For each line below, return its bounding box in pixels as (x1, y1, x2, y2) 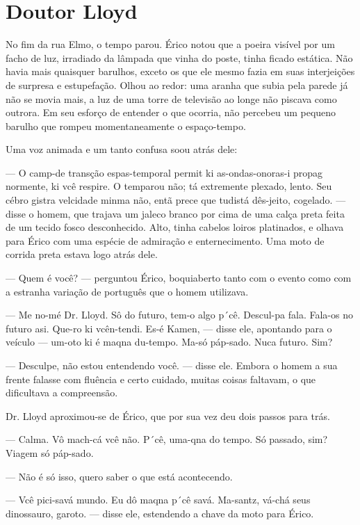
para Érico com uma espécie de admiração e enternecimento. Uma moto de (6, 233, 325, 248)
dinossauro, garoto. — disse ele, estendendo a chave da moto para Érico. (6, 506, 314, 520)
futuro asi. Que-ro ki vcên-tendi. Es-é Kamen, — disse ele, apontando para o (6, 321, 332, 335)
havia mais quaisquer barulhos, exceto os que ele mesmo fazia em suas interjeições (6, 64, 355, 79)
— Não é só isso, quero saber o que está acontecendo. (6, 469, 233, 483)
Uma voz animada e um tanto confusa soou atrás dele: (6, 142, 238, 156)
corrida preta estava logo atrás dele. (6, 247, 158, 261)
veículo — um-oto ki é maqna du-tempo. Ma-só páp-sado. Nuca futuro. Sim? (6, 334, 333, 349)
